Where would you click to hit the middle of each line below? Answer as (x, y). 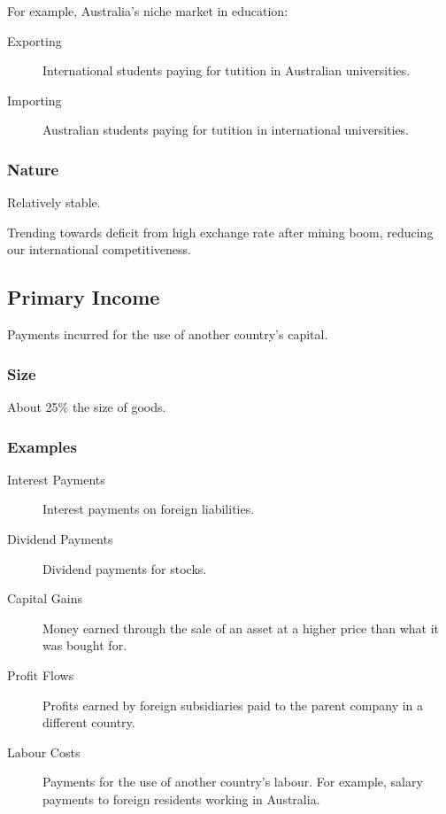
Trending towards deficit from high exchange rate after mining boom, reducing (220, 232)
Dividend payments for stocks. (125, 568)
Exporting (35, 40)
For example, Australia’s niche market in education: (148, 11)
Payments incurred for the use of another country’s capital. (168, 334)
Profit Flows (41, 674)
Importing (35, 100)
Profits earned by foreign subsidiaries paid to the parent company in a (233, 705)
